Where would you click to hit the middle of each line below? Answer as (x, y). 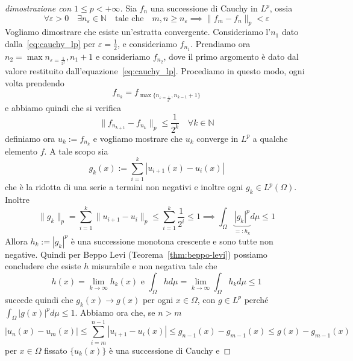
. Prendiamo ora (220, 43)
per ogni (158, 299)
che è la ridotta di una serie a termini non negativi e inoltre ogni (124, 187)
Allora (16, 241)
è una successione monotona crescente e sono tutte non (172, 241)
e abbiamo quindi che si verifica (63, 107)
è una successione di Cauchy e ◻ (170, 350)
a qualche (270, 138)
